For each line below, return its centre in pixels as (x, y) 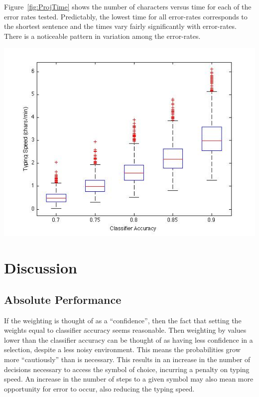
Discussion (41, 268)
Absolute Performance (63, 299)
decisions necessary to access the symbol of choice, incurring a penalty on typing (127, 369)
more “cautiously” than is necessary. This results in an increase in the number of (127, 359)
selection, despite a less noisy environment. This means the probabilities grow (122, 349)
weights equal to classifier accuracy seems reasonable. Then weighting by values (125, 330)
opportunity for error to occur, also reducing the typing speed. (99, 388)
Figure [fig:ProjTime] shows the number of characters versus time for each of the (128, 6)
